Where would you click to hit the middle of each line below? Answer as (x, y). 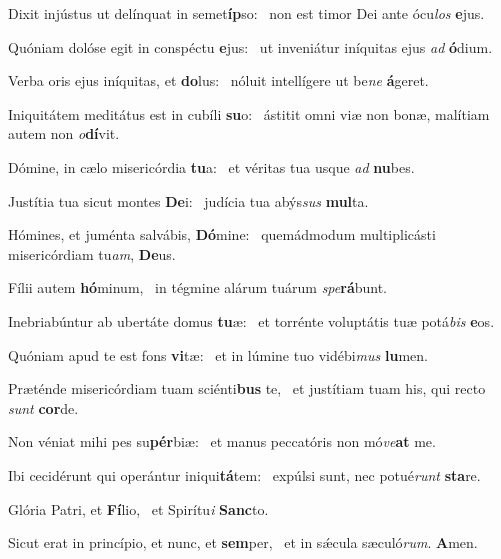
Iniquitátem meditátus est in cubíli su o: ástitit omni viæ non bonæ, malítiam (249, 113)
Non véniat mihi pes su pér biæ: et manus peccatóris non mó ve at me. (222, 441)
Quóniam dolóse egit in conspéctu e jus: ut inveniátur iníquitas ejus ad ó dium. (250, 46)
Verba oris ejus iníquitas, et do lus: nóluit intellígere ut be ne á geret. (218, 80)
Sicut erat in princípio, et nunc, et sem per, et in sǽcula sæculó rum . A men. (243, 542)
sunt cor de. (43, 407)
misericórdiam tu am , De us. (92, 253)
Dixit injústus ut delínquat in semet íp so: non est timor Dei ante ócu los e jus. (246, 13)
